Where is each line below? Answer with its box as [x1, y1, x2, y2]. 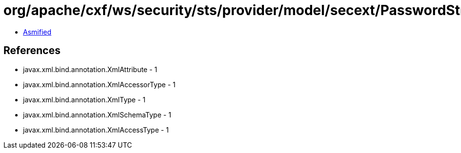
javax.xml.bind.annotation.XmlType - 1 [23, 95, 146, 104]
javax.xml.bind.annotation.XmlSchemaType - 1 [23, 110, 172, 119]
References [3, 44, 61, 57]
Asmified [23, 27, 52, 36]
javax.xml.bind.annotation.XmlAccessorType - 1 [23, 80, 176, 89]
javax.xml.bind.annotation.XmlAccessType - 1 [23, 125, 169, 134]
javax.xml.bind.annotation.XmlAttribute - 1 [23, 65, 157, 74]
